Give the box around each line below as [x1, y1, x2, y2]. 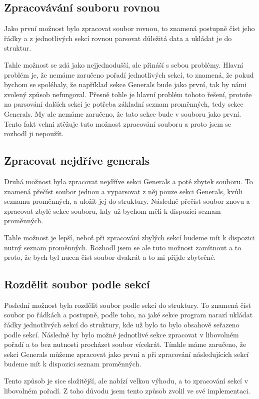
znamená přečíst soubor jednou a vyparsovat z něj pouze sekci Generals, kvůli [4, 186, 242, 196]
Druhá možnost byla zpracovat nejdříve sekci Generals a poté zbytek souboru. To [4, 176, 253, 186]
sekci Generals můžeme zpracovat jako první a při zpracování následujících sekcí [4, 348, 249, 359]
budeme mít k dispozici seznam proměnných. [4, 358, 141, 369]
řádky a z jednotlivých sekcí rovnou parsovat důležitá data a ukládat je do [4, 33, 232, 43]
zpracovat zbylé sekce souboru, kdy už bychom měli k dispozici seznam [4, 205, 221, 216]
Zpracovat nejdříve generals [4, 153, 150, 168]
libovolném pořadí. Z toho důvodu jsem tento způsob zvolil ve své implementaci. [4, 385, 250, 395]
